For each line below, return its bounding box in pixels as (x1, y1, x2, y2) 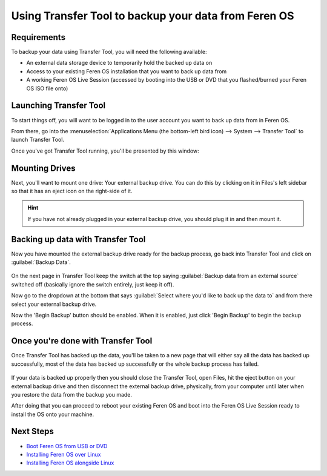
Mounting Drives (11, 163, 76, 173)
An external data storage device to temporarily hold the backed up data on (26, 59, 213, 67)
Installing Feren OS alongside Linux (26, 459, 114, 466)
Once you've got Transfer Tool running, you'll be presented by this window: (11, 147, 199, 154)
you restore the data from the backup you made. (11, 391, 133, 398)
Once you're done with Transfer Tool (11, 336, 153, 346)
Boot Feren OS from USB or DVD (26, 442, 108, 449)
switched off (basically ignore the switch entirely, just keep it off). (11, 280, 174, 288)
